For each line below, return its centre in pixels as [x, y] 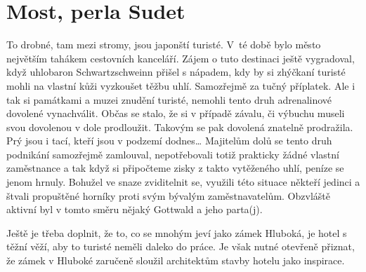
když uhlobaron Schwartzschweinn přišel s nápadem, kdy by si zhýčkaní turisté [176, 72]
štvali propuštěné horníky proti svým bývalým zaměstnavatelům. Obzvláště [168, 195]
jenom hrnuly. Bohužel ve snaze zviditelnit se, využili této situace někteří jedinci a [183, 182]
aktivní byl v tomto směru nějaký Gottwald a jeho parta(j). [135, 209]
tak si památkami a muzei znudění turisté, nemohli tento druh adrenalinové [169, 99]
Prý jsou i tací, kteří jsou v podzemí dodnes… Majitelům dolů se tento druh [169, 141]
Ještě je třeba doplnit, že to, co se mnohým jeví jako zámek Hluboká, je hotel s [177, 232]
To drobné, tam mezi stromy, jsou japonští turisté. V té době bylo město [164, 45]
